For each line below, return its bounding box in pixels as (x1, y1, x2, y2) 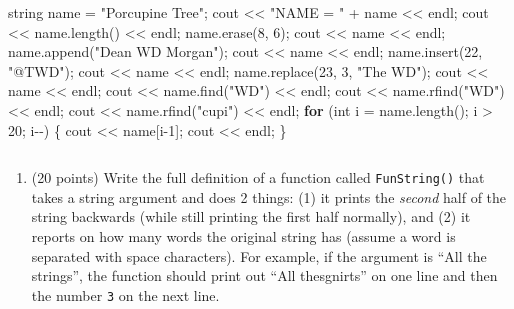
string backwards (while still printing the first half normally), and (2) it (31, 206, 471, 227)
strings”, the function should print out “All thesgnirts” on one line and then (31, 265, 498, 286)
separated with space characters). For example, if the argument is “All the (31, 245, 487, 266)
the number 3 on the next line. (31, 284, 220, 305)
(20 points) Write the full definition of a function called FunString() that (31, 167, 485, 188)
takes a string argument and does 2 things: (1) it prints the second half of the (31, 186, 507, 207)
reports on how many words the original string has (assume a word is (31, 226, 456, 246)
